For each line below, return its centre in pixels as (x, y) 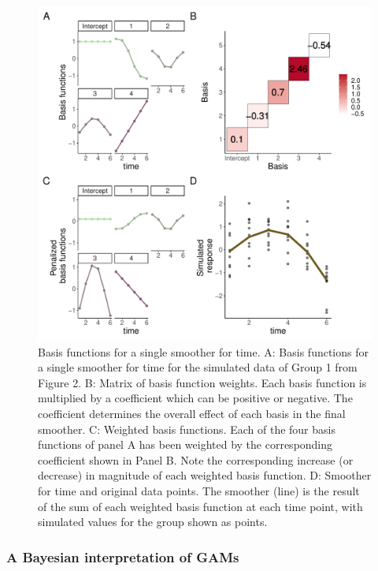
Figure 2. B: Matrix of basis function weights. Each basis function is (202, 382)
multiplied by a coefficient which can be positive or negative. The (195, 398)
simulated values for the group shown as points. (153, 522)
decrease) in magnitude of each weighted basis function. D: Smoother (205, 475)
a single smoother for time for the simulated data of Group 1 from (198, 367)
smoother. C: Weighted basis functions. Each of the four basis (187, 429)
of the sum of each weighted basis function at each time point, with (200, 506)
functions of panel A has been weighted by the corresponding (185, 444)
